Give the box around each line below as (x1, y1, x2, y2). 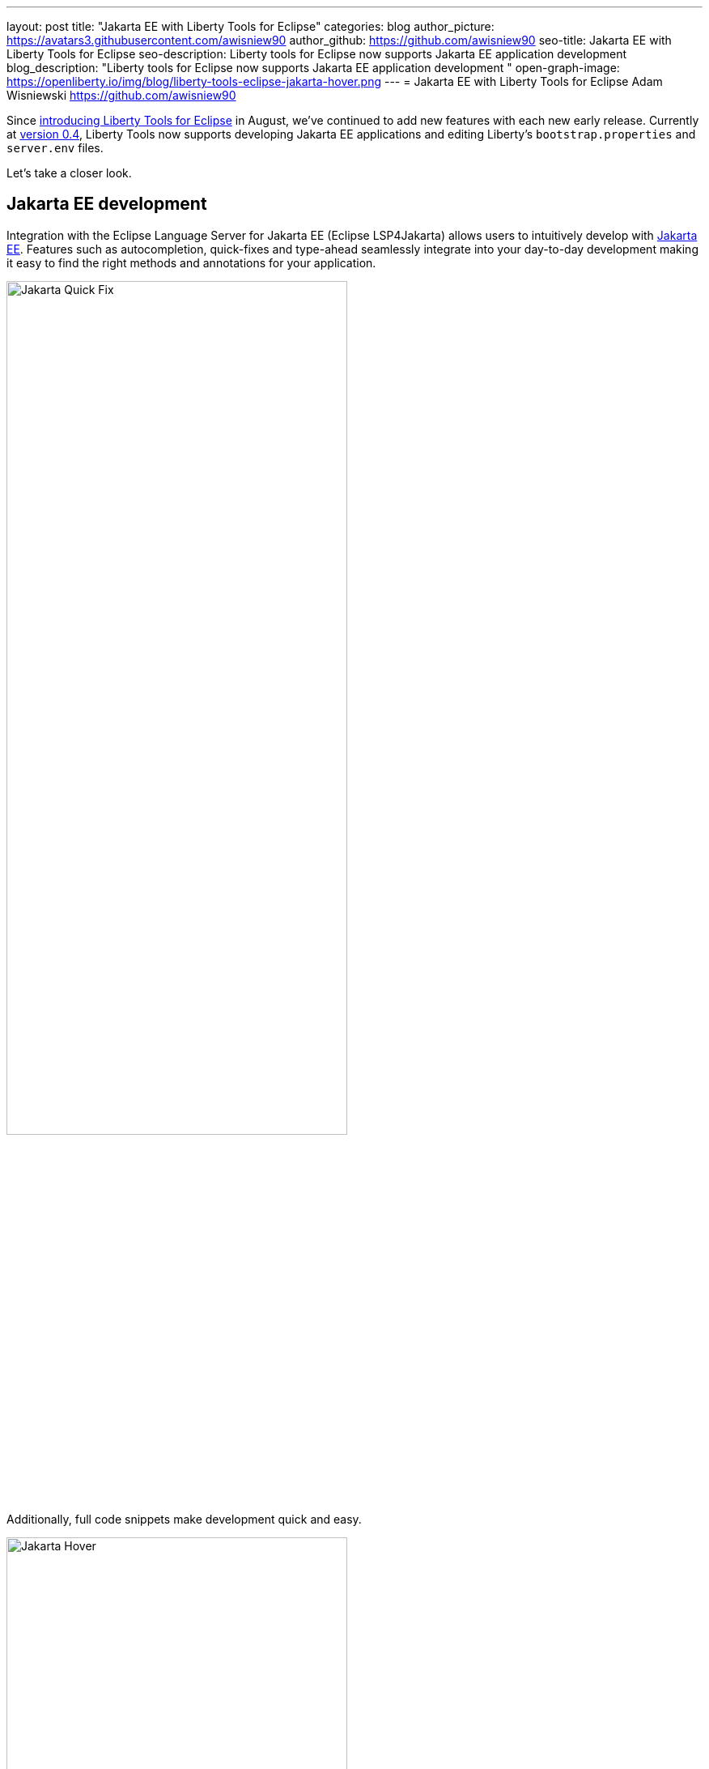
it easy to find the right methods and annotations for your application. (6, 255, 376, 270)
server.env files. (6, 141, 104, 155)
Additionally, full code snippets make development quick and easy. (6, 1512, 362, 1527)
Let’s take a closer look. (6, 166, 132, 180)
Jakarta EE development (6, 194, 207, 215)
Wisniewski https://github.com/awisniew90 (6, 88, 236, 102)
